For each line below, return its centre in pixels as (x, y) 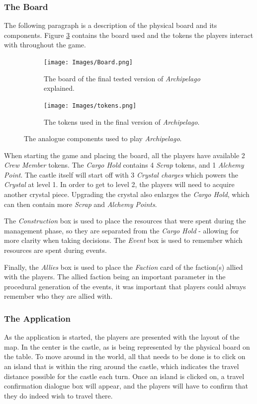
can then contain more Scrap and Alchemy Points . (81, 204)
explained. (59, 88)
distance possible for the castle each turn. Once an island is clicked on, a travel (124, 376)
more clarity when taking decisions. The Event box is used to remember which (123, 240)
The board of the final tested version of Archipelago (122, 78)
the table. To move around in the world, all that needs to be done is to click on (125, 356)
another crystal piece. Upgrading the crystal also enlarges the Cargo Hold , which (127, 194)
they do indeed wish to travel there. (58, 395)
